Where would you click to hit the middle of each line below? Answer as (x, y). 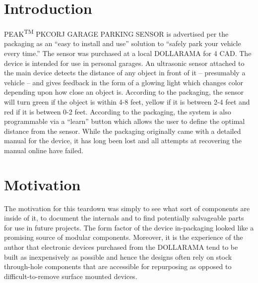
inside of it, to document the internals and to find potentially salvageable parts (124, 218)
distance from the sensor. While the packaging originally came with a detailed (123, 131)
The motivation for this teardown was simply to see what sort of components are (127, 208)
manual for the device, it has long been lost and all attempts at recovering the (123, 141)
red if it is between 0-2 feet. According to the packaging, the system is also (118, 111)
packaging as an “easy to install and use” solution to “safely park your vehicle (123, 43)
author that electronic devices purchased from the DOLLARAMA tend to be (121, 247)
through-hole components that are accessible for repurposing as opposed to (118, 266)
